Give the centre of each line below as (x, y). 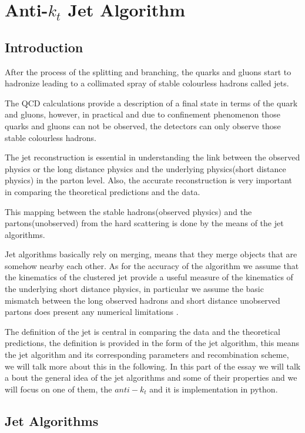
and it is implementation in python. (214, 389)
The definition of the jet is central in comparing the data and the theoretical (143, 331)
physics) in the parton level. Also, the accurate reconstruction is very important (149, 180)
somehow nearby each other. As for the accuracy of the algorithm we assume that (152, 265)
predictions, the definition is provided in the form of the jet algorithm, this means (152, 343)
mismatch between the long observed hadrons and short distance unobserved (143, 300)
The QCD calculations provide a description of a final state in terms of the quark (151, 103)
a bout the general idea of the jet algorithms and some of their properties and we (151, 377)
